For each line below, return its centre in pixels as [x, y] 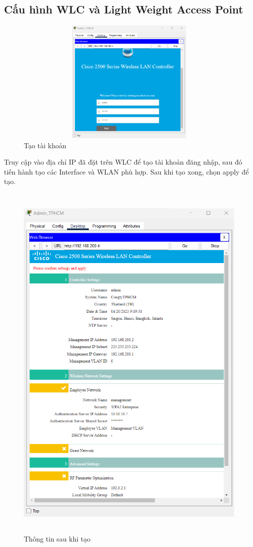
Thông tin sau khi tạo [57, 538]
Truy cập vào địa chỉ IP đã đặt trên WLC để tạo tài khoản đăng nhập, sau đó [123, 162]
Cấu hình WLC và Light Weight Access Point [124, 9]
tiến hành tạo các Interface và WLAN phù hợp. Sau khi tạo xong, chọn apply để [126, 171]
